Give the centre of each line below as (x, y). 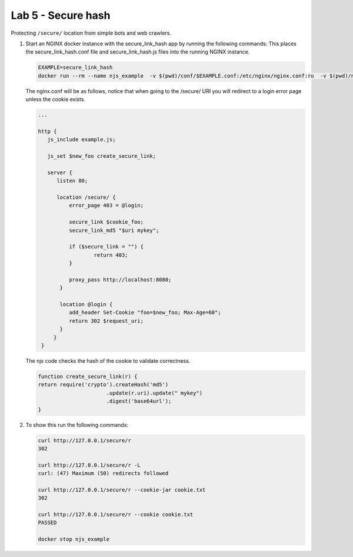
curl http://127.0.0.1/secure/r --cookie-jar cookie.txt (122, 490)
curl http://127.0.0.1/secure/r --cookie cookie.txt (116, 515)
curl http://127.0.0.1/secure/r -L (89, 465)
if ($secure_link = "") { (106, 247)
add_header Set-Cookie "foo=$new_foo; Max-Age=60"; (145, 313)
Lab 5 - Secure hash (61, 15)
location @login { (86, 304)
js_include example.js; (81, 140)
